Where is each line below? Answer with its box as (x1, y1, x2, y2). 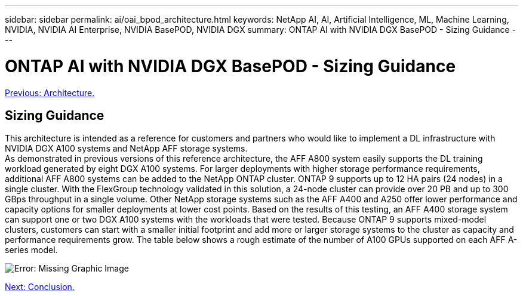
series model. (5, 245, 58, 255)
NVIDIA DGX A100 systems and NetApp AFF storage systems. (5, 143, 248, 154)
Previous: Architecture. (5, 87, 95, 98)
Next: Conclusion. (5, 282, 75, 292)
